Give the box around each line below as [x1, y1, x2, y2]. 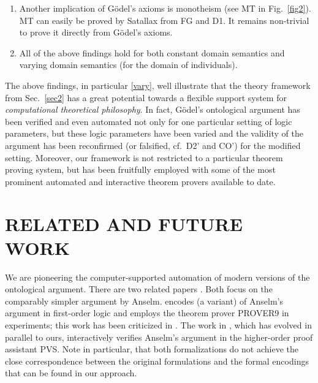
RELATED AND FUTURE [5, 211, 243, 236]
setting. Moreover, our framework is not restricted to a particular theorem [5, 151, 283, 164]
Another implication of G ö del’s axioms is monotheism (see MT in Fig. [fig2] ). [19, 2, 311, 14]
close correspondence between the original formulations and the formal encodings [5, 354, 309, 367]
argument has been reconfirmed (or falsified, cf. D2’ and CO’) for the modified [5, 138, 301, 151]
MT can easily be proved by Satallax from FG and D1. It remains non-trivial [19, 13, 309, 26]
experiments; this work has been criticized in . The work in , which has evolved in [5, 319, 312, 331]
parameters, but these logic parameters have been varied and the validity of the [5, 127, 303, 140]
